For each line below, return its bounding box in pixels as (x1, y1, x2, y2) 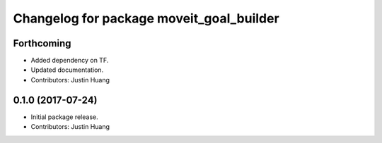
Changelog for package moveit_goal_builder (13, 11, 279, 26)
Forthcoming (13, 37, 71, 49)
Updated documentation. (30, 66, 104, 74)
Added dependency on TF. (30, 56, 109, 65)
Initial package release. (30, 113, 98, 121)
